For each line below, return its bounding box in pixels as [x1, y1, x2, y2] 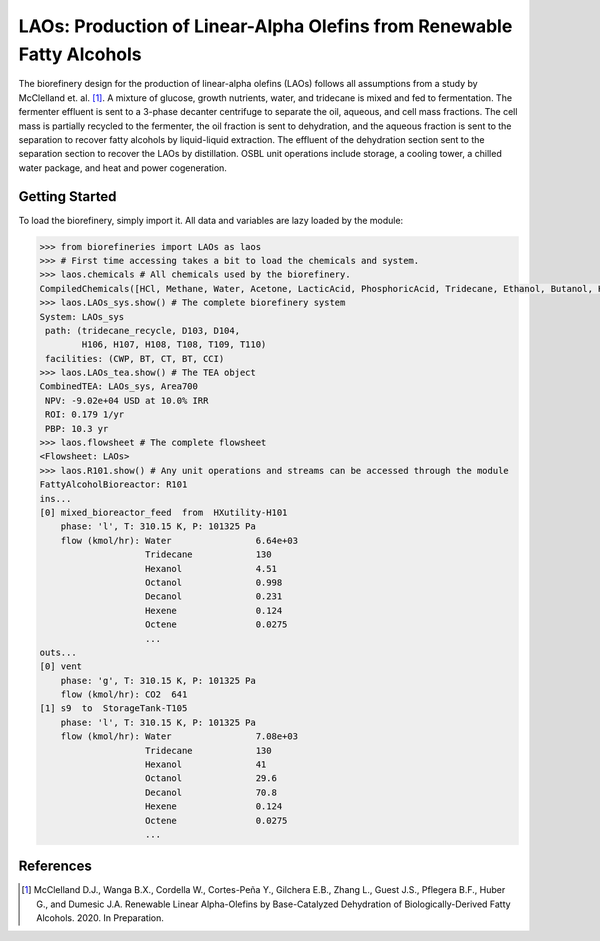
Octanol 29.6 [145, 773, 277, 784]
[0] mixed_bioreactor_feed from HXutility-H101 [39, 507, 288, 518]
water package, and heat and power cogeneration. [18, 161, 227, 174]
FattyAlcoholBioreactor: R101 [39, 479, 188, 490]
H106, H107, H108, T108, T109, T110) [81, 339, 267, 350]
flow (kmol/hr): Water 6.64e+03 [60, 535, 299, 546]
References [18, 858, 92, 875]
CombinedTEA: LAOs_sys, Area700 [39, 381, 199, 392]
